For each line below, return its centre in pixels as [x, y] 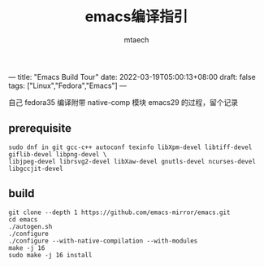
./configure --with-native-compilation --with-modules [103, 241]
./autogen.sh [30, 226]
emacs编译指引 [136, 17]
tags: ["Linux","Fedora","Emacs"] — [68, 85]
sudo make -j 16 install [50, 255]
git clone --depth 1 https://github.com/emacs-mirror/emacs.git [119, 212]
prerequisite [40, 128]
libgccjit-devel [36, 169]
